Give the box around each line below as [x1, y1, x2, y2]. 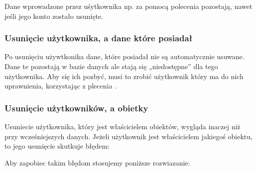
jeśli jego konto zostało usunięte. [4, 10, 104, 21]
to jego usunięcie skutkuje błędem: [4, 141, 110, 151]
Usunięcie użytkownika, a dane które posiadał [4, 32, 193, 44]
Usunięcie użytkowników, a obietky [4, 101, 148, 114]
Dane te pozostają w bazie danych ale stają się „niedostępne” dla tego [4, 61, 218, 71]
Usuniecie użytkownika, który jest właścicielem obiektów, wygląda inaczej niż [4, 121, 241, 131]
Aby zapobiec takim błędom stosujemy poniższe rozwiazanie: [4, 157, 190, 168]
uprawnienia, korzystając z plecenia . [4, 81, 117, 91]
